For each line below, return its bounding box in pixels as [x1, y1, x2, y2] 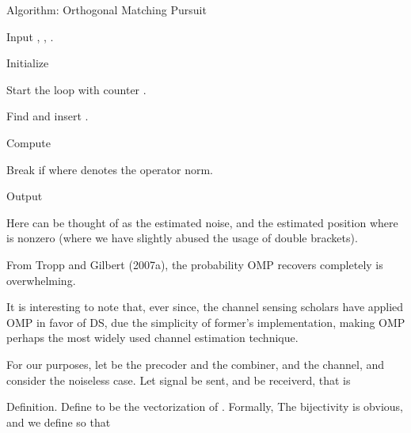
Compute [6, 134, 51, 150]
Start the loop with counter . [6, 81, 147, 97]
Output [6, 188, 43, 204]
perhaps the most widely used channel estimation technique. [6, 329, 299, 346]
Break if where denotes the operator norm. [6, 161, 214, 177]
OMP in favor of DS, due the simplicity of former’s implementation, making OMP [6, 313, 405, 330]
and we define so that [6, 413, 111, 430]
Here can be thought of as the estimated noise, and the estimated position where [6, 214, 398, 230]
